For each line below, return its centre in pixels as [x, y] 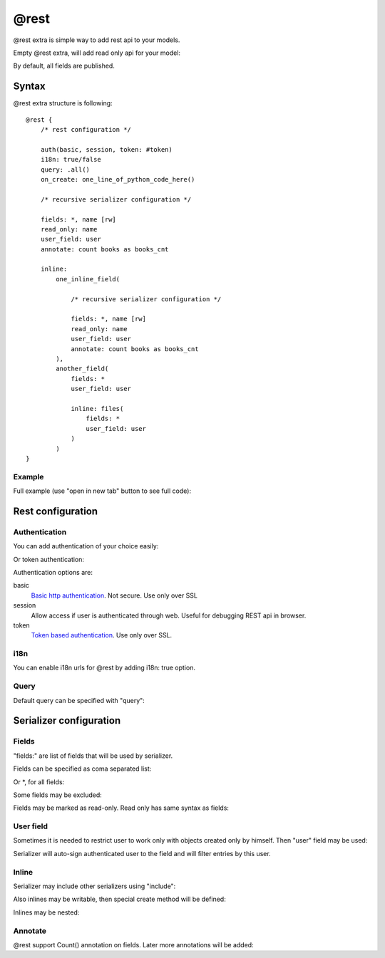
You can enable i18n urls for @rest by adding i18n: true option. [104, 668]
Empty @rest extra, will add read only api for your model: [97, 53]
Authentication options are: [53, 572]
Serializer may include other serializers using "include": [94, 886]
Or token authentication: [49, 559]
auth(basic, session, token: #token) [106, 149]
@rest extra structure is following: [63, 103]
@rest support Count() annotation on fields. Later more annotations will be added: [133, 944]
